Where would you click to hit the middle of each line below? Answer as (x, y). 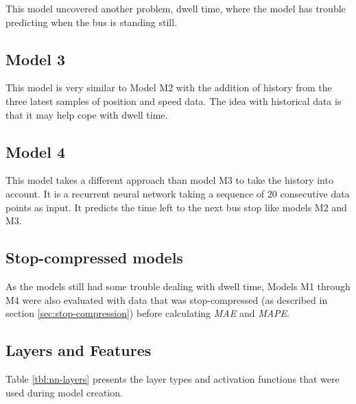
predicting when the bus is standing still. (92, 22)
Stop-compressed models (94, 258)
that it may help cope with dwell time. (87, 114)
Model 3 (35, 59)
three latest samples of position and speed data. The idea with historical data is (174, 100)
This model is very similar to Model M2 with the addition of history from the (169, 87)
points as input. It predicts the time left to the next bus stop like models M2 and (176, 207)
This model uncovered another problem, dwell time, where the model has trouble (176, 8)
